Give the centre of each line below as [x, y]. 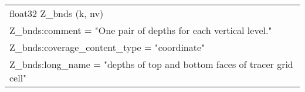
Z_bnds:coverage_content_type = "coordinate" [107, 47]
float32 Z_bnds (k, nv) [57, 13]
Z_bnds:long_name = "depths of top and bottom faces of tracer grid [151, 64]
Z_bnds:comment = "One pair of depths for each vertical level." [141, 30]
